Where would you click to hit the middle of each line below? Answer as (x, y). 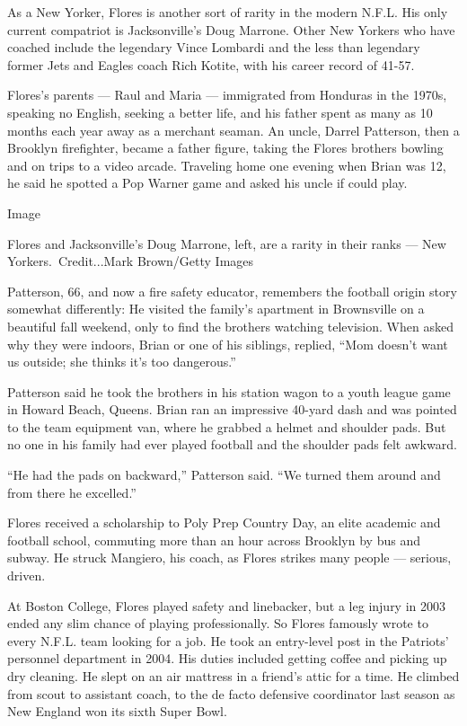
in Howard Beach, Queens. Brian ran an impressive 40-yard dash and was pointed (232, 409)
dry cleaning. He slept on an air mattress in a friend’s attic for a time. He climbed (233, 676)
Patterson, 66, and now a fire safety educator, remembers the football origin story (232, 291)
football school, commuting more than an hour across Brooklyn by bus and (214, 540)
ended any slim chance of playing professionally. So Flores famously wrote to (218, 623)
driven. (26, 575)
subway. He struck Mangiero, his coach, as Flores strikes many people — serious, (229, 558)
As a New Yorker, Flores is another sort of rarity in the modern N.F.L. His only (228, 12)
